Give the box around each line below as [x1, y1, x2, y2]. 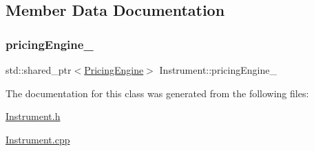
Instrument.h [6, 109, 61, 123]
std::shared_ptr [6, 63, 72, 77]
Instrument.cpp [6, 132, 70, 146]
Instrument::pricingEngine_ [159, 63, 277, 77]
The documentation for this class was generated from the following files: [6, 85, 309, 100]
